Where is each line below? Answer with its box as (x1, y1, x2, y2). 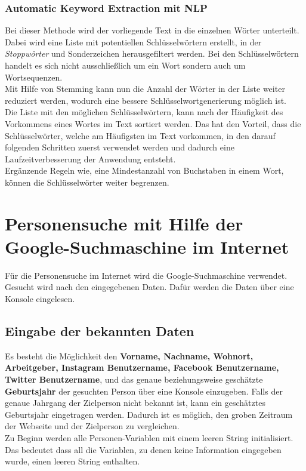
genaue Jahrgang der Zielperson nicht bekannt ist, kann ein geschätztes (5, 396, 265, 409)
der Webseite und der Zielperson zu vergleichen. (5, 420, 180, 432)
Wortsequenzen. (5, 70, 63, 83)
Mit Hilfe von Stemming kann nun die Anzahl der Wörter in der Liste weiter (5, 82, 285, 95)
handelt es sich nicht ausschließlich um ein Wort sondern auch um (5, 59, 246, 71)
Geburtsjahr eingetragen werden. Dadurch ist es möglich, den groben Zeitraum (5, 408, 293, 420)
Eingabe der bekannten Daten (5, 322, 194, 340)
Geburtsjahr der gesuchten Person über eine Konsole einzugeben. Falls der (5, 384, 283, 397)
